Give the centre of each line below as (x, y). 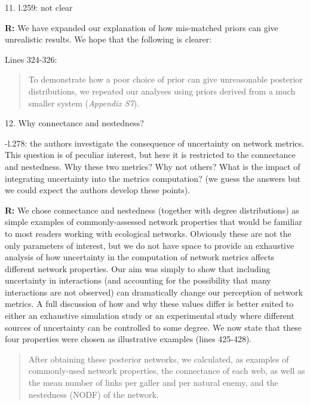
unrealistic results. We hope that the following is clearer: (108, 39)
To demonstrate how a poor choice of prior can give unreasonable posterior (165, 79)
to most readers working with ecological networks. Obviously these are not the (148, 233)
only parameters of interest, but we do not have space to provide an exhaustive (150, 245)
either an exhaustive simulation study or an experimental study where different (150, 316)
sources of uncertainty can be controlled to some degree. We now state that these (154, 327)
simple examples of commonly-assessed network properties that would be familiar (154, 222)
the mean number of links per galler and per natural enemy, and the (153, 383)
